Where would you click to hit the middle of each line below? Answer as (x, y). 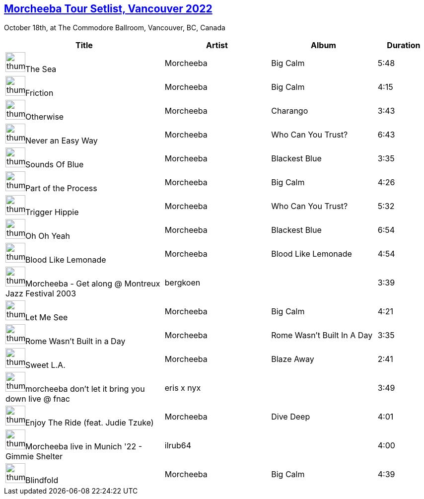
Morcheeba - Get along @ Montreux (93, 284)
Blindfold (42, 480)
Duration (404, 45)
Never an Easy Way (62, 141)
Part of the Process (61, 188)
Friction (39, 93)
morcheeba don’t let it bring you (85, 389)
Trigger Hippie (52, 212)
